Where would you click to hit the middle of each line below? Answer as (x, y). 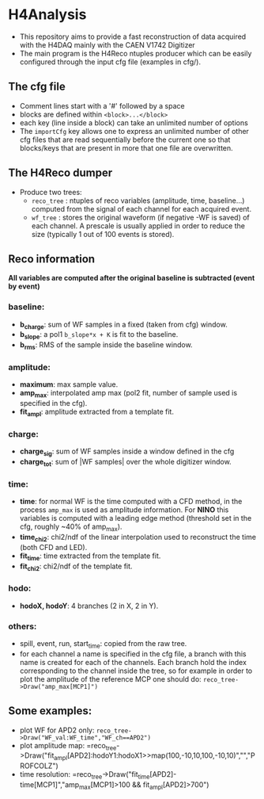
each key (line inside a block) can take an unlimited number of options (134, 122)
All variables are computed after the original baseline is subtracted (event (132, 278)
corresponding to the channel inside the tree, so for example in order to (136, 671)
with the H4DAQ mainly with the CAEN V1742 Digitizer (107, 44)
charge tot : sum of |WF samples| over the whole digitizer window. (125, 463)
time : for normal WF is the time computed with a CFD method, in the (131, 502)
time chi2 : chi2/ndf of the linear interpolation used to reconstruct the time (138, 538)
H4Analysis (47, 15)
